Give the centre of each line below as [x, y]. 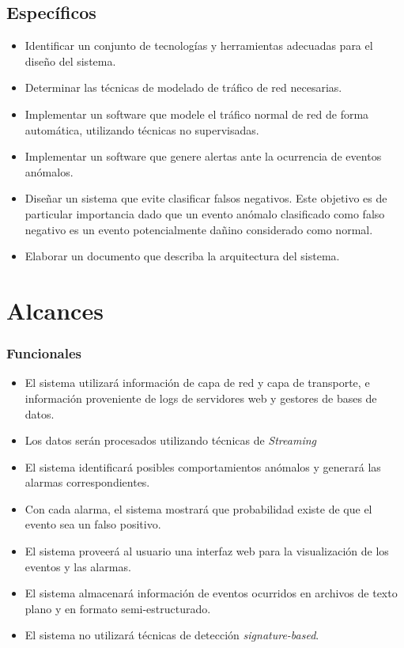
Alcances [55, 310]
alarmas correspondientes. [87, 482]
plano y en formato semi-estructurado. [118, 608]
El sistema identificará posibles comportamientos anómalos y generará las [203, 466]
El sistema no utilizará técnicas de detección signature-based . [172, 635]
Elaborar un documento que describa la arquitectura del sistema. [182, 256]
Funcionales [44, 353]
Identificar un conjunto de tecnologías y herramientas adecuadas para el [199, 45]
